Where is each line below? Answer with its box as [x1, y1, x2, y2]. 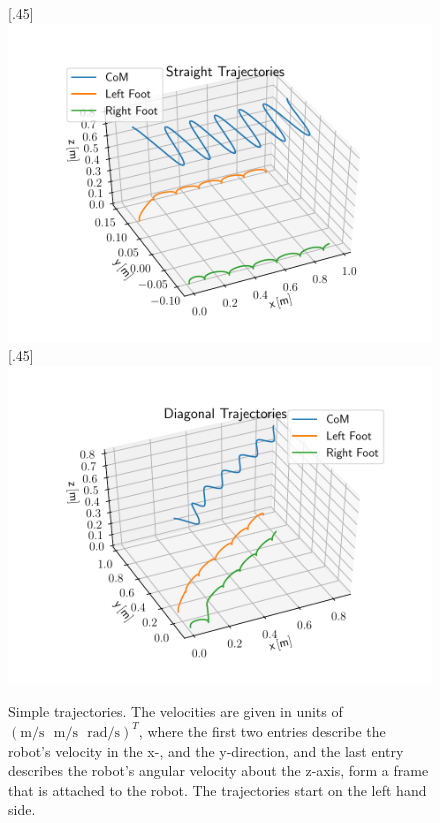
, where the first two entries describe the [138, 720, 386, 741]
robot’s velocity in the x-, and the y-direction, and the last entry [8, 740, 404, 761]
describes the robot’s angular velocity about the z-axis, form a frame [8, 760, 429, 781]
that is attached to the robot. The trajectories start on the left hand [8, 779, 427, 800]
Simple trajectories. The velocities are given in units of [8, 701, 343, 722]
